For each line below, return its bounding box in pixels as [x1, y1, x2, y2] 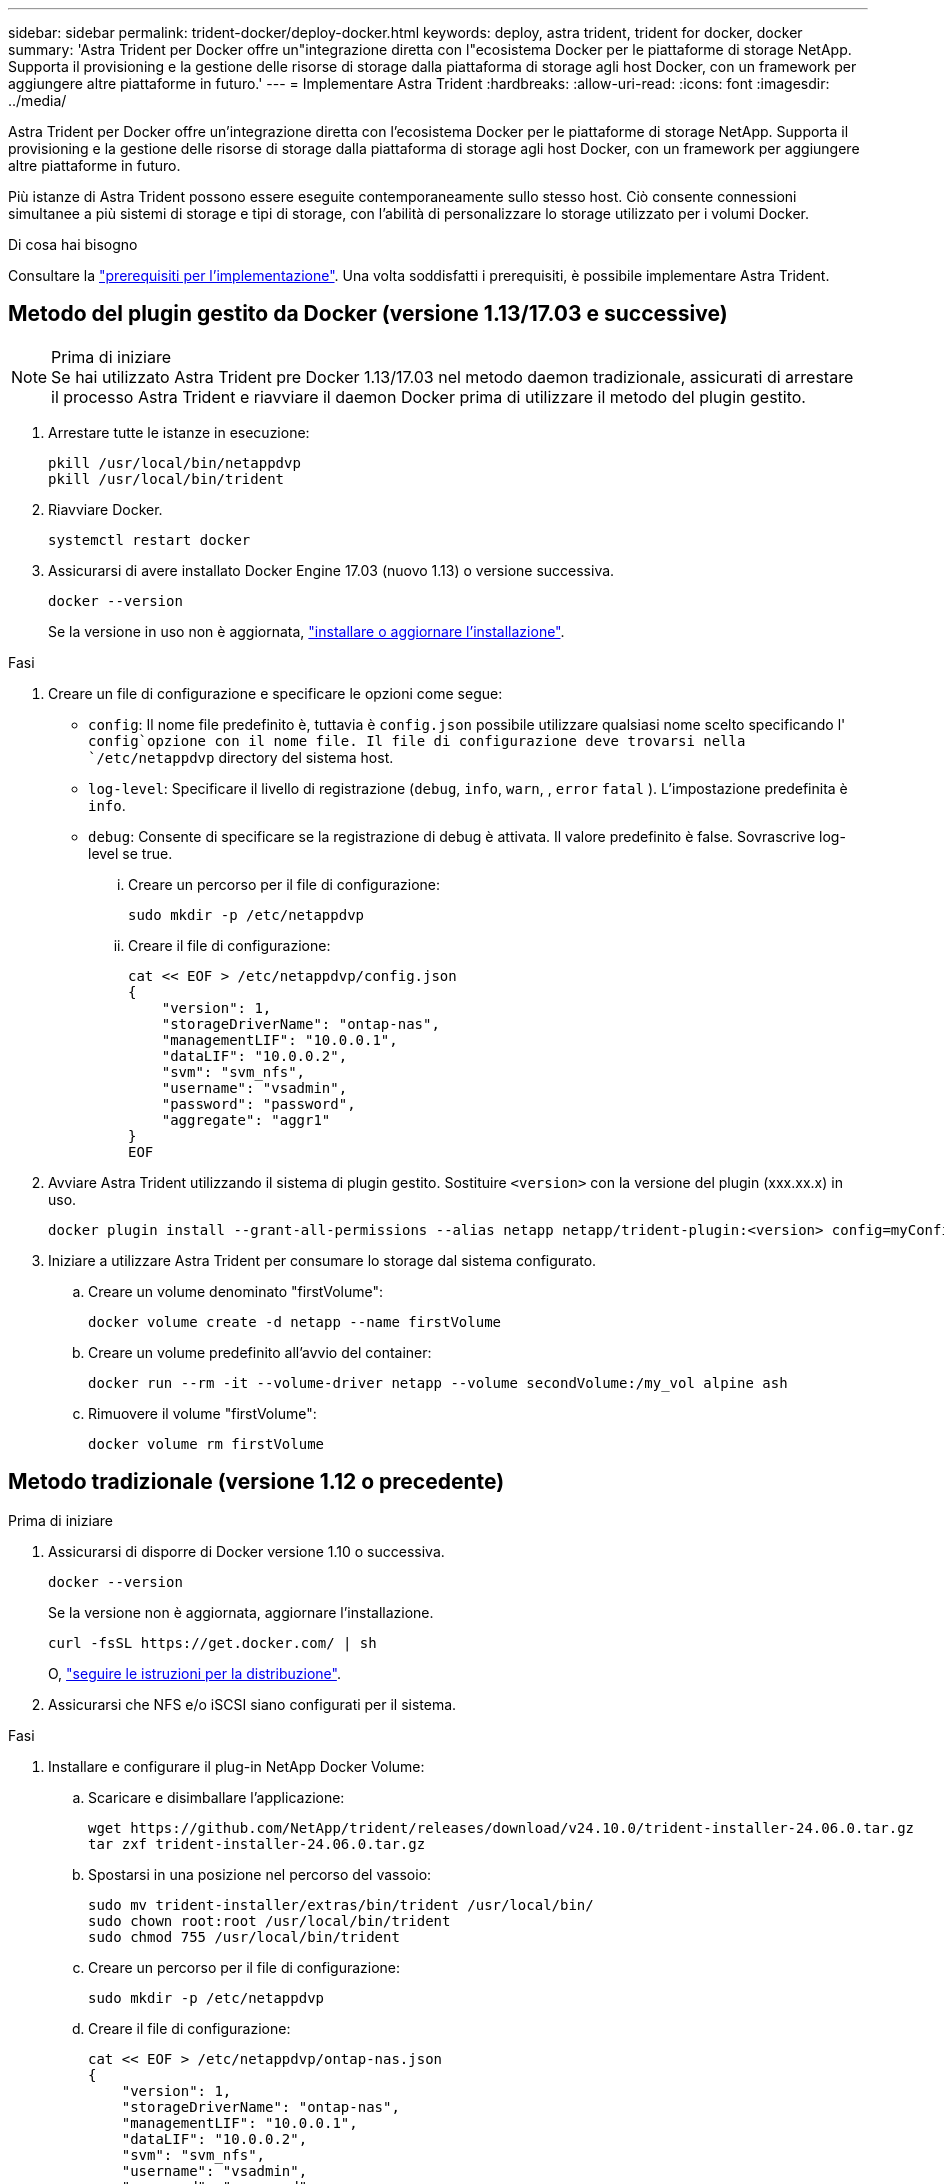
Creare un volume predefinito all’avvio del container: [88, 1343, 432, 1361]
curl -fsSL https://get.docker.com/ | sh [48, 1634, 377, 1651]
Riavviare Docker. [48, 500, 163, 518]
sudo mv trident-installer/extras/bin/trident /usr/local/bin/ [88, 1896, 594, 1913]
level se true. [88, 844, 173, 862]
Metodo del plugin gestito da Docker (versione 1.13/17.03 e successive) [8, 301, 728, 327]
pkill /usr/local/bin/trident [48, 470, 285, 487]
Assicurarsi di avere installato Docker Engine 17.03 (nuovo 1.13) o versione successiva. [48, 561, 615, 579]
